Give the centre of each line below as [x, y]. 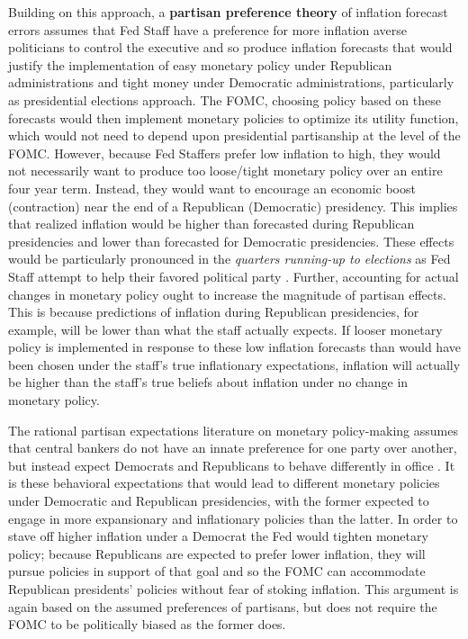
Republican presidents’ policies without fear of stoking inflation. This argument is [234, 589]
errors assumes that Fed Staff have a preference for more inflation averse [208, 29]
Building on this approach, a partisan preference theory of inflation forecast [228, 12]
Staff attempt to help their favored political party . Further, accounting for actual [234, 276]
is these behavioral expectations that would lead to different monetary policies [224, 483]
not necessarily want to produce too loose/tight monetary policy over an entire [225, 171]
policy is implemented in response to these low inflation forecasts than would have [234, 347]
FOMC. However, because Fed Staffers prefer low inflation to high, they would [225, 153]
